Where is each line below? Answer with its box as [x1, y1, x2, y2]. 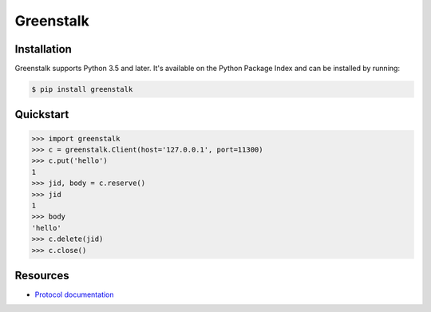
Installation [14, 42, 72, 56]
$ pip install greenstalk [31, 85, 133, 94]
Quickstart [14, 108, 69, 121]
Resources [14, 268, 69, 282]
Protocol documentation [34, 290, 115, 299]
